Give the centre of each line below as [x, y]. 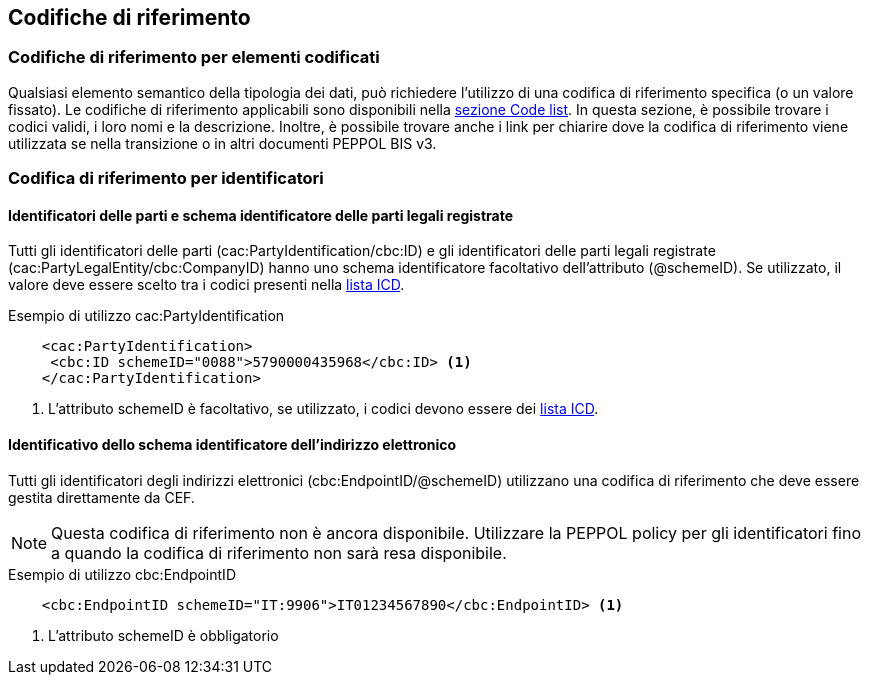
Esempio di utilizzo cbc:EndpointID [122, 574]
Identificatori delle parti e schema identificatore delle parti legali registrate [261, 215]
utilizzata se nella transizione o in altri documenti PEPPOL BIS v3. [222, 143]
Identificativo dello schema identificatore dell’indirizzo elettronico [232, 444]
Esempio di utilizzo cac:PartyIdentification [146, 316]
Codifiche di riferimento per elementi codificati [194, 57]
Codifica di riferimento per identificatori [166, 178]
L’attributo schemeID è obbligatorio [163, 635]
